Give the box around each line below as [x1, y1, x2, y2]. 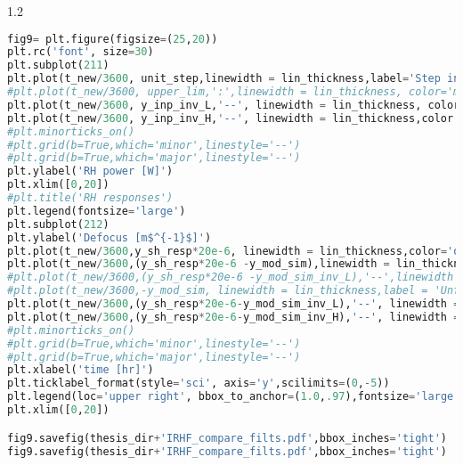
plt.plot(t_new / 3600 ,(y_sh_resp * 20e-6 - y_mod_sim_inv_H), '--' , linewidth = [7, 310, 460, 323]
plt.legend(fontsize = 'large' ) [7, 204, 186, 217]
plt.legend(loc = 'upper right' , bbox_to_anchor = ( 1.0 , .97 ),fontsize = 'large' [7, 390, 460, 404]
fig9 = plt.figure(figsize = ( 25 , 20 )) [7, 32, 218, 45]
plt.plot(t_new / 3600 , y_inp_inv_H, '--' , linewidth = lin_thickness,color [7, 111, 454, 125]
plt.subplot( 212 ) [7, 217, 110, 231]
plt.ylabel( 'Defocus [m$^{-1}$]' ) [7, 231, 212, 244]
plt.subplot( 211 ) [7, 59, 110, 72]
